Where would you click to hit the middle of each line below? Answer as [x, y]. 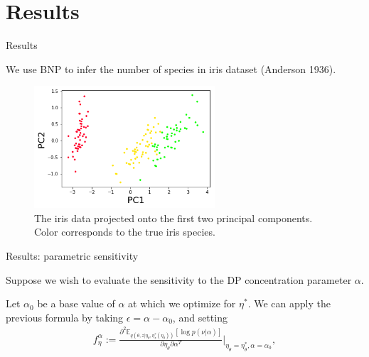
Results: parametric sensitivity [72, 255]
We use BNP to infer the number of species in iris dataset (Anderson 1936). [171, 68]
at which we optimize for [182, 303]
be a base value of [76, 303]
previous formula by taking [65, 317]
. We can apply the [289, 303]
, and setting [200, 317]
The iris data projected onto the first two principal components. [173, 218]
